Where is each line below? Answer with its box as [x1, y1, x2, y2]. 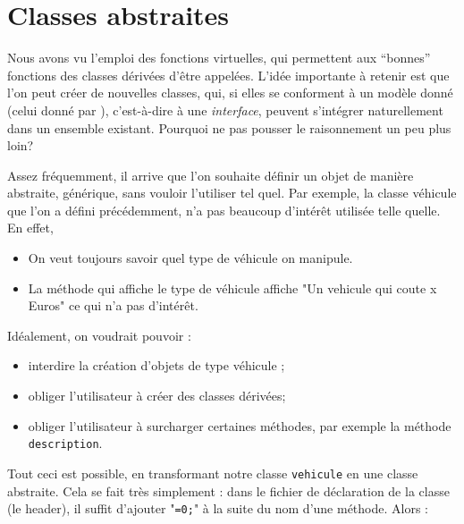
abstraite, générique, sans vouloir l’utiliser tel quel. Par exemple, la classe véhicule [7, 183, 457, 202]
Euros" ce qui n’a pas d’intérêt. [28, 296, 198, 315]
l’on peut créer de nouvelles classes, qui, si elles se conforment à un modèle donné [7, 83, 453, 102]
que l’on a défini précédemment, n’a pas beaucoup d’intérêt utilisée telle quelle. [7, 200, 441, 219]
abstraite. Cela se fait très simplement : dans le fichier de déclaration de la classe [7, 481, 450, 500]
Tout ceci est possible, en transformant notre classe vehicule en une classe [7, 463, 418, 482]
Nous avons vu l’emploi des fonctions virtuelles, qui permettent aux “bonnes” [7, 48, 431, 67]
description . [28, 434, 103, 452]
